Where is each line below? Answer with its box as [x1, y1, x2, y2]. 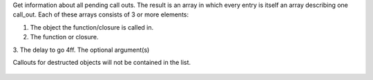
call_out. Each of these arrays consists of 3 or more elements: [12, 10, 189, 19]
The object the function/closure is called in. [30, 23, 154, 31]
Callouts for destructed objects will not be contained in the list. [12, 58, 191, 66]
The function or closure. [30, 33, 99, 41]
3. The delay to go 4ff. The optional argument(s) [12, 46, 150, 54]
